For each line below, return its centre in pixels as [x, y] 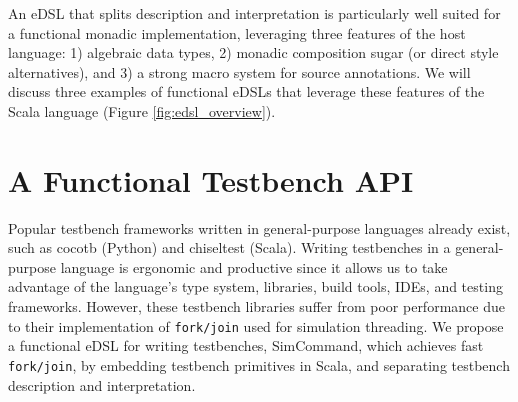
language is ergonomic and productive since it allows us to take [254, 266]
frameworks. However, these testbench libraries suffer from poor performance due [256, 306]
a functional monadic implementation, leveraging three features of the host [237, 32]
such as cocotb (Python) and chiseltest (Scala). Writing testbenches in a [229, 247]
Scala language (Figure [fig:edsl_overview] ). [142, 110]
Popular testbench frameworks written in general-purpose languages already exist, [259, 227]
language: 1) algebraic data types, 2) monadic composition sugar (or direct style [253, 52]
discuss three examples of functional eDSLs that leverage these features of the [246, 91]
